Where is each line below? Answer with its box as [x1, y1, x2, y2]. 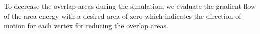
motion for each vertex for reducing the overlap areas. [4, 20, 168, 31]
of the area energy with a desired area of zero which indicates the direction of [4, 10, 241, 21]
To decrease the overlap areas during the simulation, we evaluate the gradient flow [4, 1, 256, 11]
